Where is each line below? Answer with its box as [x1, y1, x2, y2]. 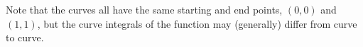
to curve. [6, 30, 44, 45]
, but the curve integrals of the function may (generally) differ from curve [37, 16, 357, 31]
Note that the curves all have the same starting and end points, [6, 2, 283, 16]
